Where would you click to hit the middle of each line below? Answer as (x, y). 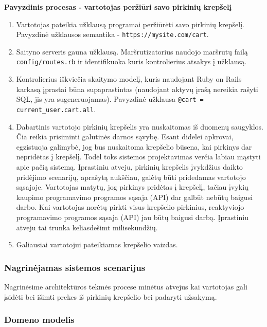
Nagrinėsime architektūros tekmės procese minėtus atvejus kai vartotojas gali (126, 286)
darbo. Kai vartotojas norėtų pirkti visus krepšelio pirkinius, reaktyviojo (130, 207)
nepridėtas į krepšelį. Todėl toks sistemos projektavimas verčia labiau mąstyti (138, 157)
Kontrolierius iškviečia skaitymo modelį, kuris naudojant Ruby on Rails (129, 79)
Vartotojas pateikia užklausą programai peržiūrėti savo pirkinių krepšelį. (130, 24)
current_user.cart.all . (56, 109)
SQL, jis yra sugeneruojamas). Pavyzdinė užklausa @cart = (110, 99)
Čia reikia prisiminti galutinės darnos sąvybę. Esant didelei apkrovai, (125, 137)
